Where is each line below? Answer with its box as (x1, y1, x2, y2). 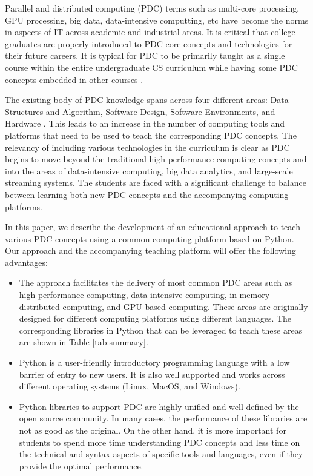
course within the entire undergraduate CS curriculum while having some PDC (5, 61, 298, 73)
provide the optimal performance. (19, 459, 143, 472)
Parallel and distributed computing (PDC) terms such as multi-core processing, (5, 2, 300, 14)
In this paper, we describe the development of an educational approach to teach (5, 220, 300, 233)
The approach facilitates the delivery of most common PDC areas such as (19, 276, 292, 289)
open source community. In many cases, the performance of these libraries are (19, 412, 308, 425)
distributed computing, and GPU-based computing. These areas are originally (19, 300, 308, 312)
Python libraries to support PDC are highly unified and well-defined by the (19, 400, 299, 412)
